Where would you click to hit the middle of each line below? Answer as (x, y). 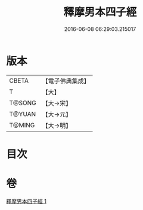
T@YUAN (23, 114)
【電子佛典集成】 (66, 81)
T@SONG (23, 103)
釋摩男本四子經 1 (26, 201)
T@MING (22, 125)
